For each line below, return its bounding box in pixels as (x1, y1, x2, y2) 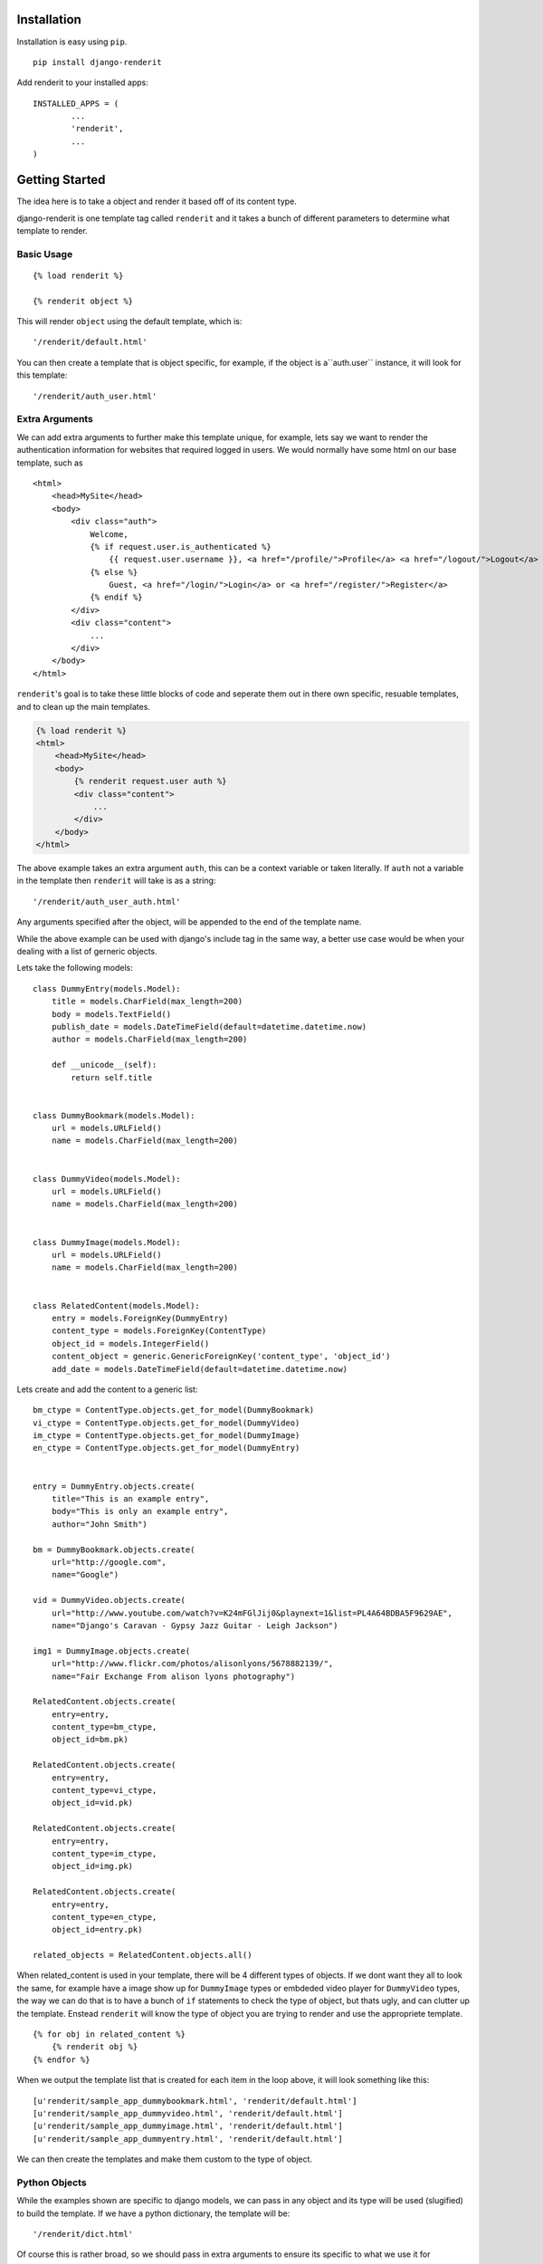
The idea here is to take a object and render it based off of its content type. (16, 196, 298, 207)
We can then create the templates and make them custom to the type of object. (16, 2154, 312, 2164)
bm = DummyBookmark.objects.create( (33, 1544, 195, 1555)
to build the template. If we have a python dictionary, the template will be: (16, 2208, 291, 2219)
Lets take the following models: (16, 963, 133, 974)
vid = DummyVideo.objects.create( (33, 1595, 186, 1606)
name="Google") (51, 1569, 119, 1580)
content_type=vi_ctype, (51, 1785, 157, 1796)
